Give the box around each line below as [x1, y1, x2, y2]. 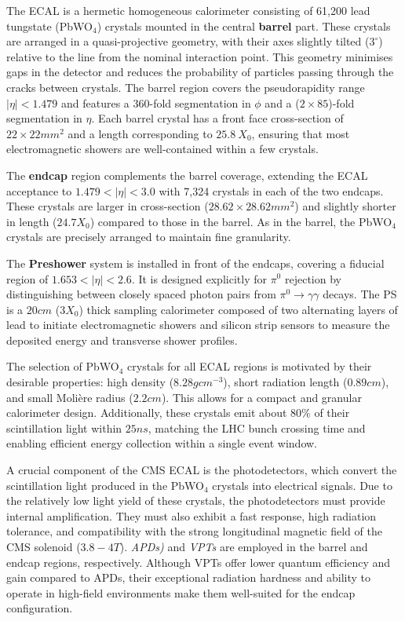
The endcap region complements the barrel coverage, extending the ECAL [6, 166, 368, 183]
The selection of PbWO [6, 358, 119, 374]
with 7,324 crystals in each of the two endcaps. [159, 182, 384, 199]
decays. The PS [323, 286, 397, 302]
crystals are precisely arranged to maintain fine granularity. [6, 228, 291, 245]
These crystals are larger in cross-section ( [6, 198, 209, 214]
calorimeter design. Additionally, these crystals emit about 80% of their [6, 404, 350, 421]
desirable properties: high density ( [6, 374, 174, 390]
